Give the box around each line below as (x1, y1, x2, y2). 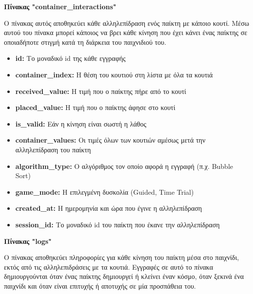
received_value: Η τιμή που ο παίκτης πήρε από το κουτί (15, 86, 186, 96)
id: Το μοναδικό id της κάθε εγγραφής (15, 53, 126, 63)
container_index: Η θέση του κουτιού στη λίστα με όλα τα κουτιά (15, 69, 213, 79)
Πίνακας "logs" (4, 236, 52, 246)
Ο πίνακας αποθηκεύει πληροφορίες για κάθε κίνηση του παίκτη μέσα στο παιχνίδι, (4, 252, 239, 262)
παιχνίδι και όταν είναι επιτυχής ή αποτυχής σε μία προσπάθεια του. (4, 280, 196, 291)
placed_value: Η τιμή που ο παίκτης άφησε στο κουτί (15, 102, 175, 112)
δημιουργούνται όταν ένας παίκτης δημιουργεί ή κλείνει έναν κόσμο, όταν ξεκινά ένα (4, 271, 244, 281)
